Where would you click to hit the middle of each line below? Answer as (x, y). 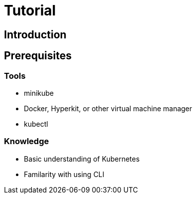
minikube (39, 93)
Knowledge (27, 141)
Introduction (35, 34)
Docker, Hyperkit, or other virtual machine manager (108, 108)
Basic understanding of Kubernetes (82, 159)
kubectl (36, 124)
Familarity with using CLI (64, 174)
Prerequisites (38, 56)
